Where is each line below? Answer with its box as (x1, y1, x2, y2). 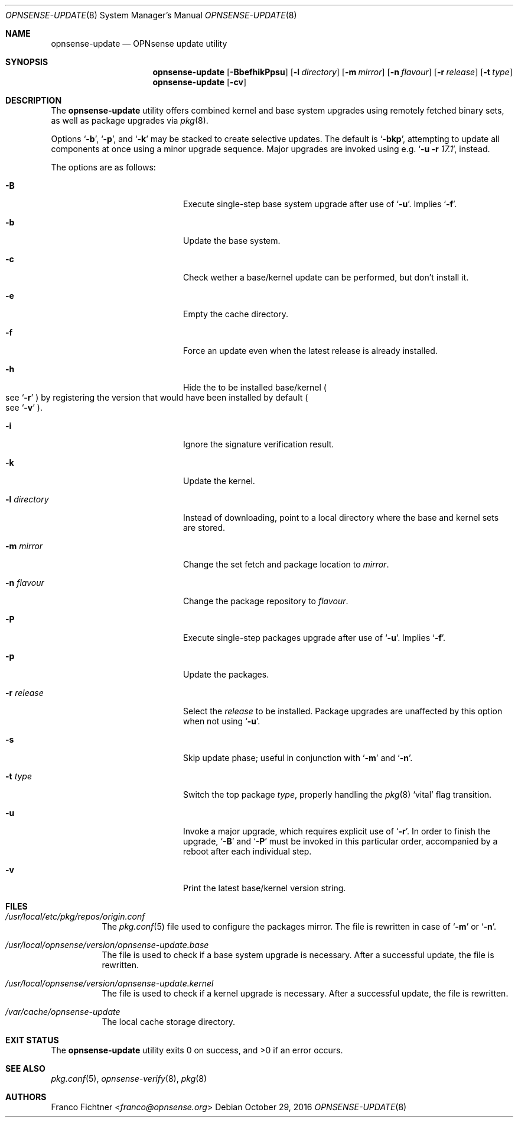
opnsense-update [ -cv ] (152, 77, 247, 87)
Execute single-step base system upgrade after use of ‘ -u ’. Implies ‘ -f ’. (183, 199, 457, 209)
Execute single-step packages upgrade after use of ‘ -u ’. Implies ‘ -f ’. (183, 633, 446, 643)
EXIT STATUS (5, 1035, 59, 1045)
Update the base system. (183, 236, 281, 246)
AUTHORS (5, 1092, 47, 1102)
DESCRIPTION (5, 95, 62, 105)
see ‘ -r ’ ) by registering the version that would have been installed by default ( (5, 392, 308, 402)
